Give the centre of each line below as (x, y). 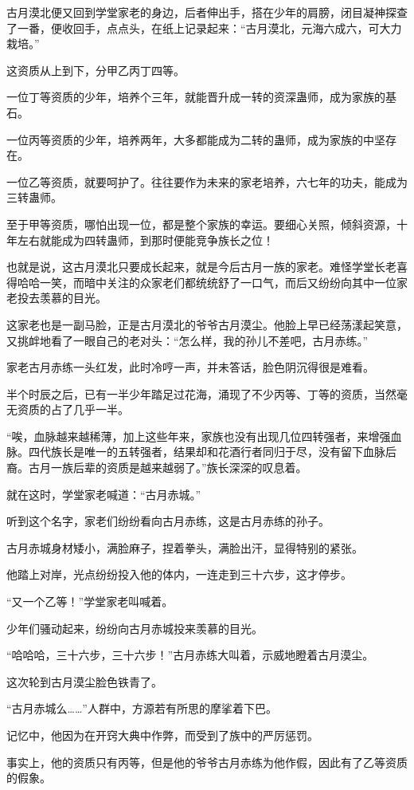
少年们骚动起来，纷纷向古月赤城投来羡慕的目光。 (135, 628)
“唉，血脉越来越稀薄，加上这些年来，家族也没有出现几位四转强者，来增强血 (204, 436)
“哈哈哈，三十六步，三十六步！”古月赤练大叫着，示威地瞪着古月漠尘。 (190, 655)
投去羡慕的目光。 (62, 298)
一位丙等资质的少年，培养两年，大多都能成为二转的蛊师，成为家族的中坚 (196, 139)
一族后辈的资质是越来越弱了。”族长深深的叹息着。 (179, 468)
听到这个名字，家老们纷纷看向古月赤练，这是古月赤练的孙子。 (168, 521)
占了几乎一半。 (90, 409)
